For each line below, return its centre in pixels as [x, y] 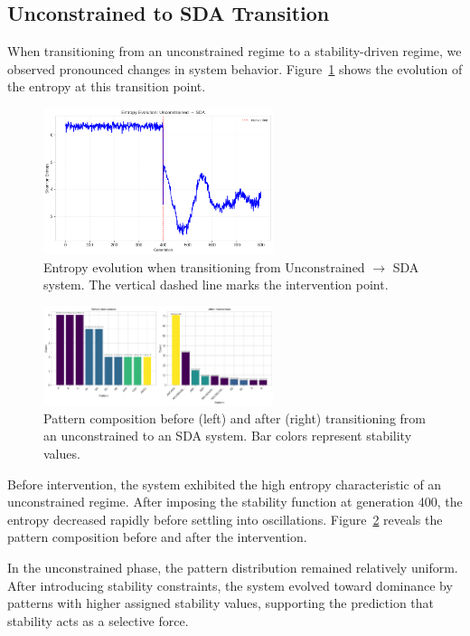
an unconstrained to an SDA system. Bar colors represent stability [228, 436]
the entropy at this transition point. [107, 86]
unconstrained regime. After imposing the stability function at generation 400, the [235, 502]
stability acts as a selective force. [98, 620]
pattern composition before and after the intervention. [157, 537]
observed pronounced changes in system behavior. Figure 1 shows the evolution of [235, 68]
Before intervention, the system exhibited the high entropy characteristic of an [225, 484]
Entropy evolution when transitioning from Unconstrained [204, 266]
